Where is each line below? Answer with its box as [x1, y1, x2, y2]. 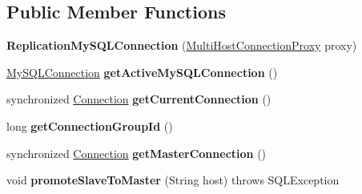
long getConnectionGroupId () [6, 117, 173, 134]
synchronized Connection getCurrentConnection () [6, 91, 271, 107]
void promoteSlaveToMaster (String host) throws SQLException [6, 172, 340, 188]
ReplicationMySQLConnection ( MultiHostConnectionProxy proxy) [6, 37, 357, 54]
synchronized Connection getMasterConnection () [6, 144, 267, 161]
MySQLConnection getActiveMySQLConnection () [6, 63, 278, 80]
